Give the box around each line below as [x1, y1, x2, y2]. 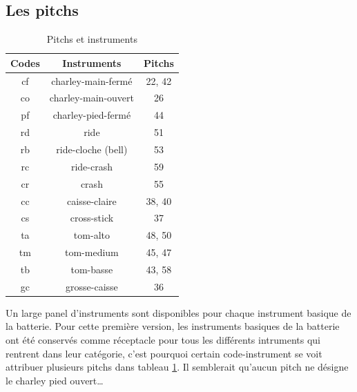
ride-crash [70, 159, 113, 173]
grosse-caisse [66, 279, 118, 293]
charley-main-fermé [51, 73, 133, 88]
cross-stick [70, 210, 114, 225]
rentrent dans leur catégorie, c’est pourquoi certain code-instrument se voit [6, 346, 322, 360]
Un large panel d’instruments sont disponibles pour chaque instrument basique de [6, 305, 351, 320]
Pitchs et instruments [46, 32, 137, 46]
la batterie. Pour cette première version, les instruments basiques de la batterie [6, 319, 340, 333]
